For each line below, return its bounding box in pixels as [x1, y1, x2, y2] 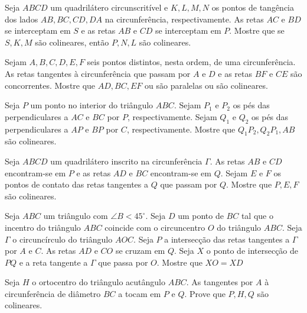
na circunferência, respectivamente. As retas [104, 12, 264, 25]
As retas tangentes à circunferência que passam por [5, 67, 191, 79]
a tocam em [118, 287, 161, 299]
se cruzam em [115, 244, 165, 257]
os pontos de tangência [211, 1, 295, 13]
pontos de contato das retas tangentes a [5, 178, 148, 191]
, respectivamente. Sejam [127, 110, 217, 122]
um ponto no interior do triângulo [30, 99, 153, 111]
